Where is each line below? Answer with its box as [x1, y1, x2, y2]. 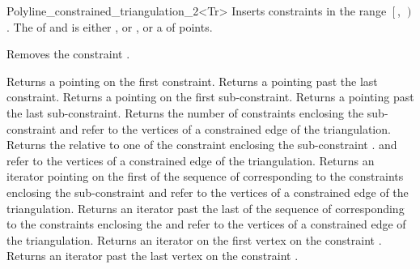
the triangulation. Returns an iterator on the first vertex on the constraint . [6, 231, 382, 248]
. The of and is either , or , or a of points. [6, 18, 213, 35]
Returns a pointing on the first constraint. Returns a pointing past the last [6, 72, 378, 89]
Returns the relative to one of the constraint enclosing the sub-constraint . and [6, 136, 397, 153]
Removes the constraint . [6, 45, 130, 62]
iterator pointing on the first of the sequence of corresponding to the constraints [6, 168, 404, 185]
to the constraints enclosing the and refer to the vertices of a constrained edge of [6, 216, 406, 233]
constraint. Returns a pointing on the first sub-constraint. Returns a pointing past [6, 88, 414, 105]
